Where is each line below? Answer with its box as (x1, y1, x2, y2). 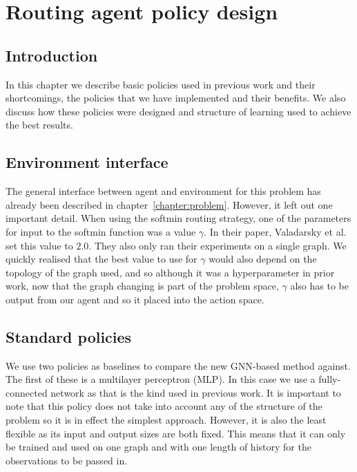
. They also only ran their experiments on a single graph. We (88, 238, 347, 252)
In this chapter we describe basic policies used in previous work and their (6, 77, 316, 91)
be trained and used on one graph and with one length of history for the (6, 440, 311, 454)
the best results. (6, 117, 73, 132)
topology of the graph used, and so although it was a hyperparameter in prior (6, 265, 335, 279)
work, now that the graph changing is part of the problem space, (6, 279, 279, 293)
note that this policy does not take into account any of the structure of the (6, 399, 322, 413)
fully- (318, 372, 341, 386)
